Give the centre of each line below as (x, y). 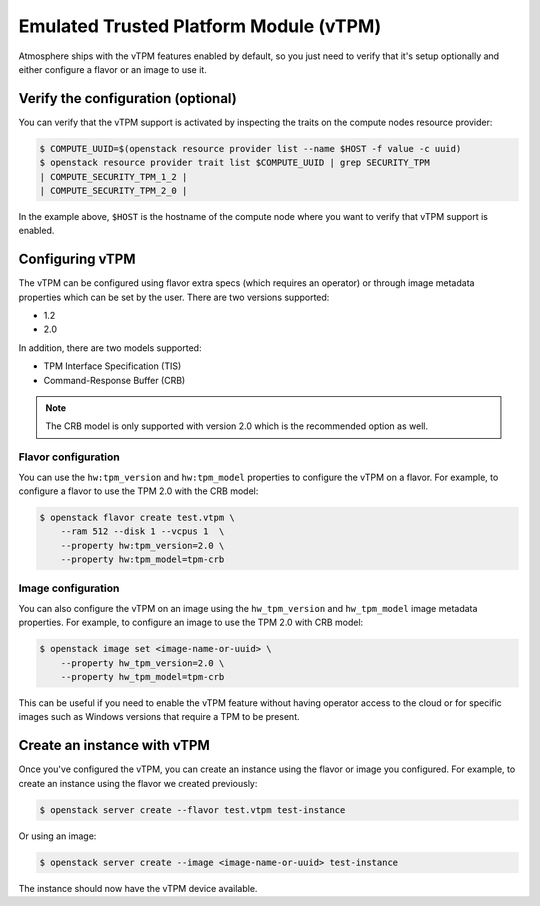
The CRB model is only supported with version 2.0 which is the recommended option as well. (237, 426)
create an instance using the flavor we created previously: (138, 783)
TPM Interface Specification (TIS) (112, 366)
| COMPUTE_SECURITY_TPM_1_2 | (113, 176)
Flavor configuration (69, 457)
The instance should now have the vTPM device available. (138, 888)
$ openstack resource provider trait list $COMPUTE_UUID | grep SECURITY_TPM (234, 163)
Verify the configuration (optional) (127, 98)
